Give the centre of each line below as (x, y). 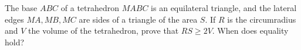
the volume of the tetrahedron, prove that (104, 31)
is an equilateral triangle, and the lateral (224, 8)
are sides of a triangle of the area (138, 19)
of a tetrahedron (90, 8)
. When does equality (250, 31)
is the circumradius (262, 19)
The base (21, 8)
